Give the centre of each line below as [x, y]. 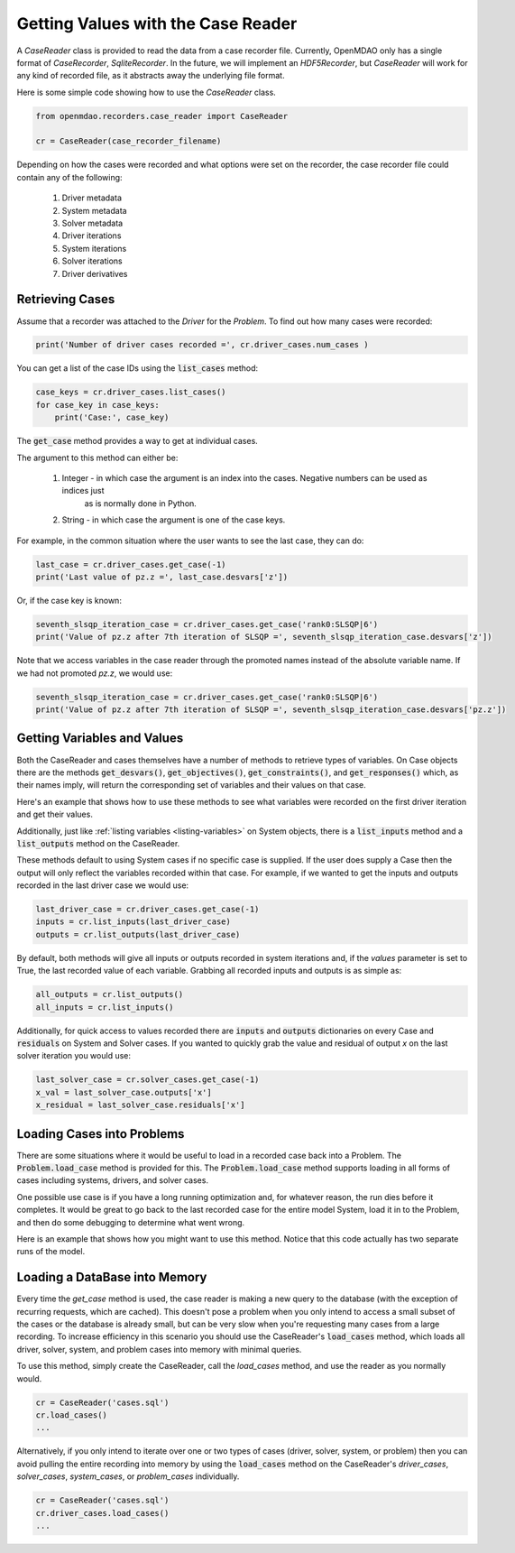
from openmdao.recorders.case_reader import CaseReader [162, 116]
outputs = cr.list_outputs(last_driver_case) [138, 934]
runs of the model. [51, 1252]
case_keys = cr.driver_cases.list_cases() [131, 392]
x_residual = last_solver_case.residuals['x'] [140, 1105]
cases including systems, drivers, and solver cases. [113, 1180]
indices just [83, 491]
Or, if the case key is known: [69, 600]
